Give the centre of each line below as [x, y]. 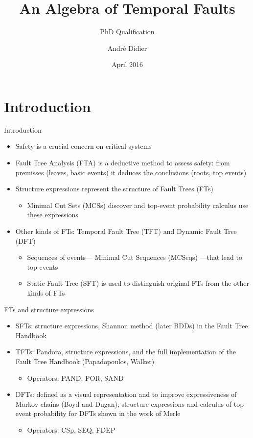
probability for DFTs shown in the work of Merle [107, 413]
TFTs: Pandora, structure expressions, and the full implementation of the [126, 352]
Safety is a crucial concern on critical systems [83, 146]
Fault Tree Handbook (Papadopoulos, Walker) [85, 361]
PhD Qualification [127, 32]
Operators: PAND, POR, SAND [75, 378]
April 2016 [127, 64]
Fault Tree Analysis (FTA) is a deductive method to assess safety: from [123, 163]
